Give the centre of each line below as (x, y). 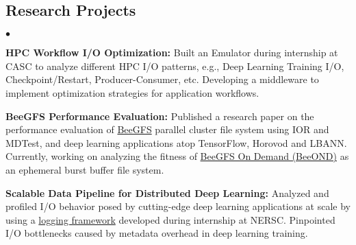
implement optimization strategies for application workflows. (132, 92)
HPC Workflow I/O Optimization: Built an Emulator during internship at (172, 52)
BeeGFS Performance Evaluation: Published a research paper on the (160, 116)
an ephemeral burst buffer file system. (85, 169)
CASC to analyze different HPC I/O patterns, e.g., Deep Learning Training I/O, (175, 66)
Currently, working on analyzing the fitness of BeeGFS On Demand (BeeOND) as (177, 156)
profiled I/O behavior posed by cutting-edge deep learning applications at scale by (178, 206)
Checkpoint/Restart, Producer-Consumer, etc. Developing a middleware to (162, 79)
